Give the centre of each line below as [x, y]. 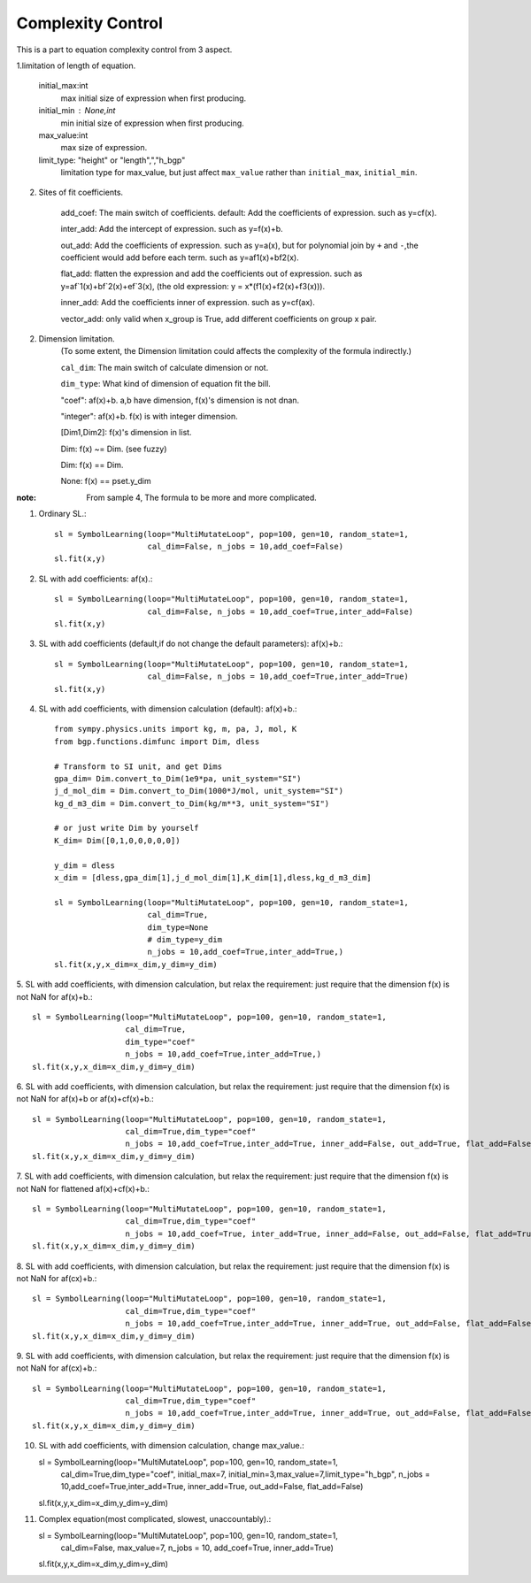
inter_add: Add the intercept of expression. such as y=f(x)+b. [172, 229]
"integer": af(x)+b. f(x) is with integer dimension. [149, 416]
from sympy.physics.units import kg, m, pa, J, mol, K [176, 729]
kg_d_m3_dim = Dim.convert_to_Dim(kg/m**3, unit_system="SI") [192, 803]
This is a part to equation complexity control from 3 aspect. [124, 50]
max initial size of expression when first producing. [154, 98]
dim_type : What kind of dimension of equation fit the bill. [166, 384]
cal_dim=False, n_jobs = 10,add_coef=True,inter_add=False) [281, 611]
